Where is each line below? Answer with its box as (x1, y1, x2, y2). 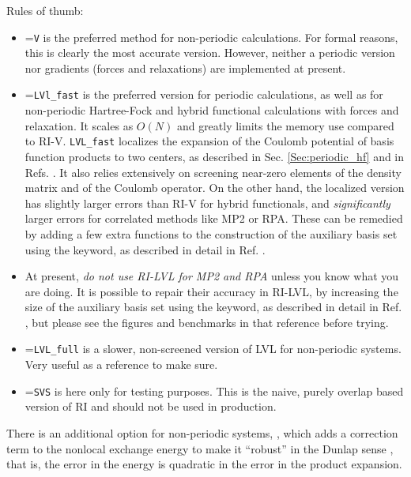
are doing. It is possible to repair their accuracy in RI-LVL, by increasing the (25, 283, 398, 299)
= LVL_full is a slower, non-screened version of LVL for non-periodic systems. (25, 340, 402, 357)
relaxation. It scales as (25, 117, 134, 133)
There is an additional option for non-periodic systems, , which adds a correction (6, 424, 398, 441)
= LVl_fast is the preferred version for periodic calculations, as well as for (25, 86, 383, 103)
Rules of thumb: (6, 2, 84, 18)
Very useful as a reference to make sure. (25, 356, 218, 373)
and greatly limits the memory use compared (176, 117, 394, 133)
